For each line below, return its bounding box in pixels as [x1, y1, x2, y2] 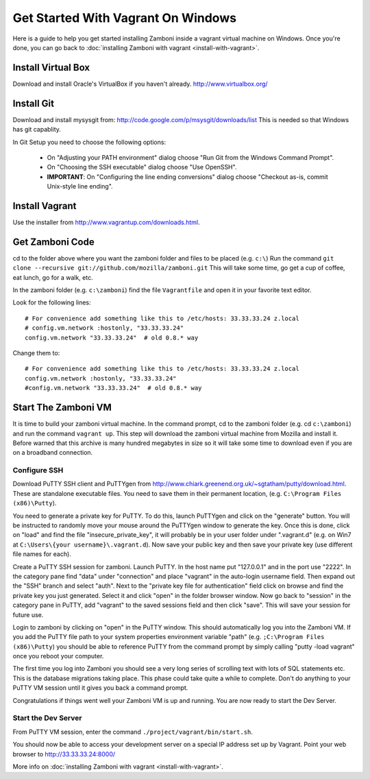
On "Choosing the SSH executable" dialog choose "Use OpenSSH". [47, 163, 237, 171]
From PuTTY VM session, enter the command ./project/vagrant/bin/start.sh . [12, 728, 254, 736]
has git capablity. [12, 125, 62, 134]
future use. [12, 610, 44, 619]
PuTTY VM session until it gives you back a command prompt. [12, 684, 188, 692]
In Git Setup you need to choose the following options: [12, 138, 166, 146]
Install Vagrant [12, 200, 77, 212]
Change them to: [12, 349, 60, 357]
